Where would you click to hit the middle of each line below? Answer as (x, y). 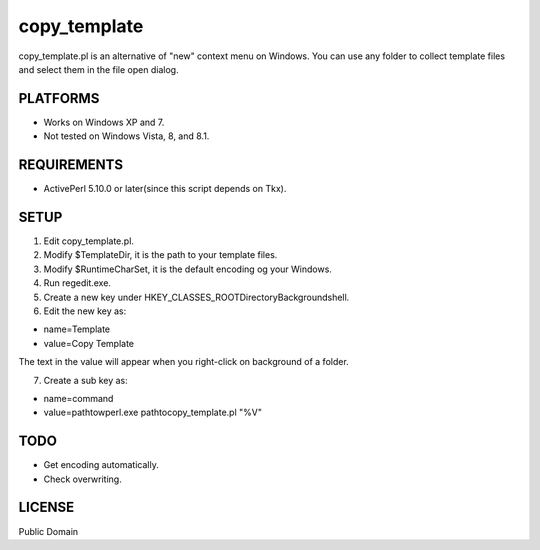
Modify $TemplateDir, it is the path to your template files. (160, 255)
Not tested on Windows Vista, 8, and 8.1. (126, 136)
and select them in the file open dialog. (98, 69)
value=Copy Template (89, 343)
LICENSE (46, 507)
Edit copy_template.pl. (89, 241)
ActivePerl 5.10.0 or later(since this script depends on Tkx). (165, 189)
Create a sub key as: (86, 380)
